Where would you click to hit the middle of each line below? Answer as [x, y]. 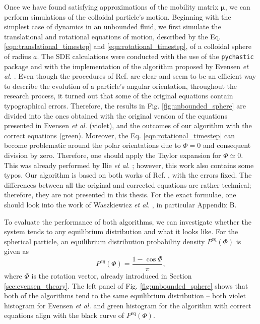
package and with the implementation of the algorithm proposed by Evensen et [126, 66]
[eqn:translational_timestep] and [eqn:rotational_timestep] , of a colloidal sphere [128, 46]
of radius [18, 56]
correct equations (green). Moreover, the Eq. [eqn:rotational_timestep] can [119, 135]
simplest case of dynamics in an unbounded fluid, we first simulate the [113, 26]
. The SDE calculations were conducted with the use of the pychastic [145, 56]
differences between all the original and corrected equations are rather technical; [128, 184]
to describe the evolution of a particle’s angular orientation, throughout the [121, 86]
